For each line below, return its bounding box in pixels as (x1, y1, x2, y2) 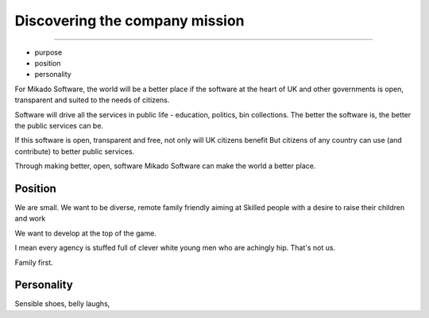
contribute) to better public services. (14, 147, 135, 156)
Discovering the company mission (14, 12, 245, 29)
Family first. (14, 258, 53, 267)
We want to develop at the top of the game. (14, 228, 157, 238)
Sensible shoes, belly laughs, (14, 299, 110, 308)
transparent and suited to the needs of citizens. (14, 95, 170, 105)
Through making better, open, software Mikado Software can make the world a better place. (14, 161, 316, 170)
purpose (34, 48, 63, 57)
